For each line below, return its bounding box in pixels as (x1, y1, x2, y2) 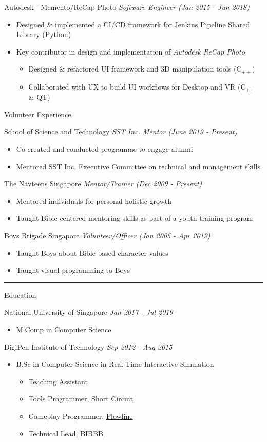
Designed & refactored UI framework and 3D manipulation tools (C (28, 63, 242, 74)
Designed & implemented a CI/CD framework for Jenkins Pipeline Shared (16, 19, 250, 29)
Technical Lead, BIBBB (28, 428, 103, 438)
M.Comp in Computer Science (16, 324, 111, 334)
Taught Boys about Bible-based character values (16, 247, 168, 258)
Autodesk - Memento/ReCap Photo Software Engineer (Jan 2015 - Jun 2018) (4, 2, 250, 12)
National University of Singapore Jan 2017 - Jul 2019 (4, 307, 173, 317)
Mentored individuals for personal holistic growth (16, 195, 172, 206)
